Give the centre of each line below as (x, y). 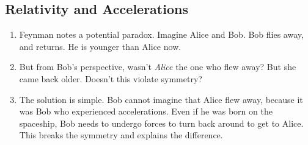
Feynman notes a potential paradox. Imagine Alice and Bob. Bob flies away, (161, 34)
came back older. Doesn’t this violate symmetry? (111, 78)
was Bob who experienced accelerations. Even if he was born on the (146, 111)
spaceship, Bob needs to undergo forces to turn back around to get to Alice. (161, 123)
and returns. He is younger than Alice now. (100, 46)
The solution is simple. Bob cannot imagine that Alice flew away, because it (161, 99)
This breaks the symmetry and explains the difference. (121, 135)
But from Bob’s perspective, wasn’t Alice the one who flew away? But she (158, 67)
